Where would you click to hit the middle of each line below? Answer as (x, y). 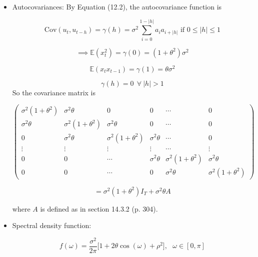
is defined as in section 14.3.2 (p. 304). (99, 208)
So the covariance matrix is (54, 92)
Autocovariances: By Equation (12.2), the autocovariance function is (117, 6)
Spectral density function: (52, 225)
